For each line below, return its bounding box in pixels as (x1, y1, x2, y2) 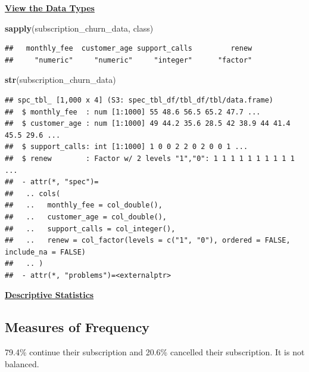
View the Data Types (5, 2, 95, 14)
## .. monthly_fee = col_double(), (5, 201, 163, 210)
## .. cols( (5, 189, 61, 198)
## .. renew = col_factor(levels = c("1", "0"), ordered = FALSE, (5, 236, 291, 245)
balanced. (5, 357, 39, 370)
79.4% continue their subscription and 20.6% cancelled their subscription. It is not (5, 346, 305, 358)
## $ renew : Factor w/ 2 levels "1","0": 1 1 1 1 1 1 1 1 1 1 (5, 154, 295, 163)
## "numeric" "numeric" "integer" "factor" (5, 55, 252, 64)
